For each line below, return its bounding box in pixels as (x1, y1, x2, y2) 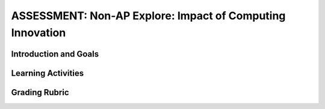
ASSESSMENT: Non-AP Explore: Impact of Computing (11, 9, 286, 22)
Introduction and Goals (11, 49, 99, 59)
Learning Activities (11, 68, 84, 78)
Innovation (11, 26, 66, 39)
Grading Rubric (11, 87, 69, 98)
